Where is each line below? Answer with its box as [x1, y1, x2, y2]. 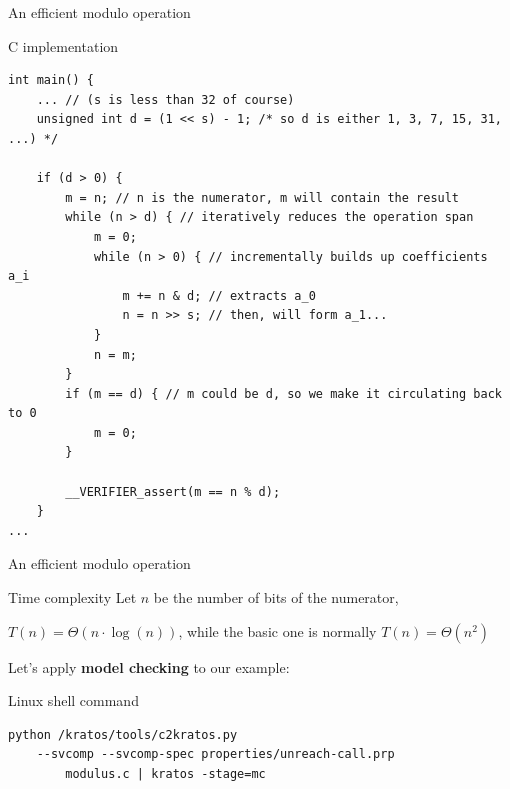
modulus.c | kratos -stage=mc [65, 767, 266, 781]
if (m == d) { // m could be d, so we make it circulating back [65, 386, 502, 401]
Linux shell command [8, 690, 139, 711]
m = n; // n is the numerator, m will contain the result [65, 190, 460, 205]
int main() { [8, 73, 94, 88]
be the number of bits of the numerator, [153, 587, 399, 608]
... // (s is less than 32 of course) [36, 92, 295, 107]
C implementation [8, 35, 119, 56]
